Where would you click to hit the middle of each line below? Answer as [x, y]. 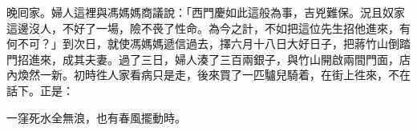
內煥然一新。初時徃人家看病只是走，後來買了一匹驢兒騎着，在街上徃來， [197, 75]
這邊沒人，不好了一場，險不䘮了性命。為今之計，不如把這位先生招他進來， [203, 28]
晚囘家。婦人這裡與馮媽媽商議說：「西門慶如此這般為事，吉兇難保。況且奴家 [206, 12]
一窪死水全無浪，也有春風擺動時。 [96, 117]
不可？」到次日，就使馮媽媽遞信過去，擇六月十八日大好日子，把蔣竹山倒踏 [214, 44]
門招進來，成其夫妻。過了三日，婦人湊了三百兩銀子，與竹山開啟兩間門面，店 [208, 59]
